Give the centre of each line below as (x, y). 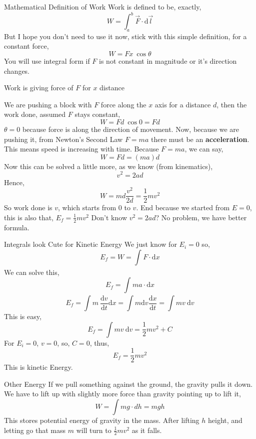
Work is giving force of (39, 88)
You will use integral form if (47, 61)
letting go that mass (35, 430)
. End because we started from (183, 207)
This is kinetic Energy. (38, 367)
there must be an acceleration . (200, 139)
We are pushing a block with (48, 104)
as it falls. (147, 430)
